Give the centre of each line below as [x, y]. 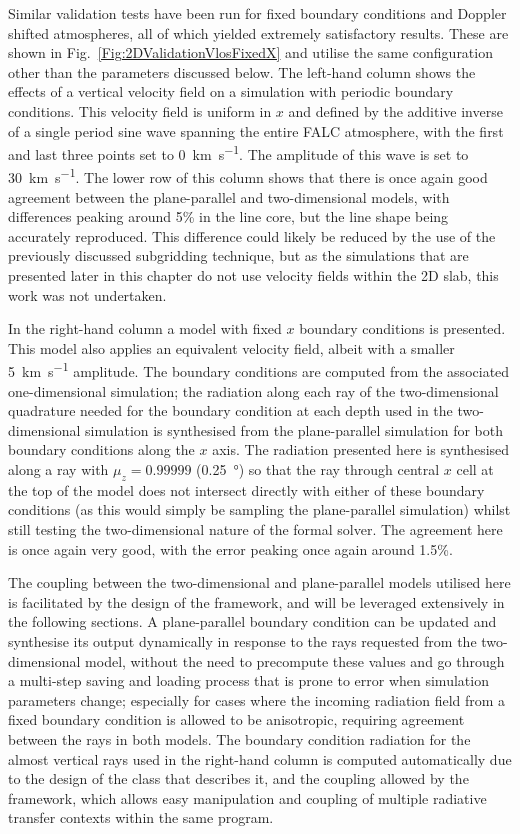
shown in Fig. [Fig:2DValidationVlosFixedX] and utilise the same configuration [250, 52]
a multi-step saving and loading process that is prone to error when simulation [248, 680]
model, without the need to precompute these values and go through [295, 660]
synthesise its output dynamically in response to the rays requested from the [242, 640]
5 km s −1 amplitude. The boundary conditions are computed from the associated [259, 370]
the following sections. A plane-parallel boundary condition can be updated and [252, 621]
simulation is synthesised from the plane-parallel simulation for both [294, 429]
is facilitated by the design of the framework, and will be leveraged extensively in [256, 601]
